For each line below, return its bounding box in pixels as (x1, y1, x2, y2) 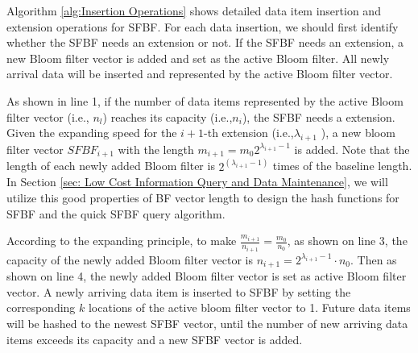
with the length (118, 140, 194, 157)
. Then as (350, 251, 397, 268)
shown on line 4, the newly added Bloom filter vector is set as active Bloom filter (6, 268, 407, 284)
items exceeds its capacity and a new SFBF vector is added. (6, 330, 303, 347)
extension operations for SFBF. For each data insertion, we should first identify (6, 18, 399, 35)
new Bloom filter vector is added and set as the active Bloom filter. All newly (6, 49, 390, 66)
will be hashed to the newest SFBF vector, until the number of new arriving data (6, 314, 408, 331)
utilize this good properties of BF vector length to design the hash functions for (6, 189, 399, 206)
